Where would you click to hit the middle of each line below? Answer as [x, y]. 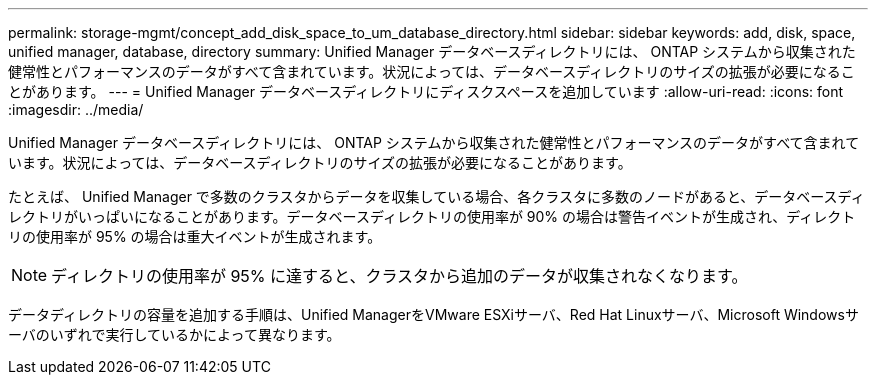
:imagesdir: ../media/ [76, 109]
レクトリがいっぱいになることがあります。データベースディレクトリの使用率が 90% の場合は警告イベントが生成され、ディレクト [432, 216]
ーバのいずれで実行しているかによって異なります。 [174, 334]
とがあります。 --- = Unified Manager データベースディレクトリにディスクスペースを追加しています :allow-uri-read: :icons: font [426, 91]
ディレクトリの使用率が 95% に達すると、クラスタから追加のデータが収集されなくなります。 [399, 276]
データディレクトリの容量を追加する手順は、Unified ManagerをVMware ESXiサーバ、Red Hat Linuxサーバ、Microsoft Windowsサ [433, 314]
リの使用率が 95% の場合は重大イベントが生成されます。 [195, 236]
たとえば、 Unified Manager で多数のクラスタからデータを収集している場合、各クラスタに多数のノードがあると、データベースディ [436, 196]
